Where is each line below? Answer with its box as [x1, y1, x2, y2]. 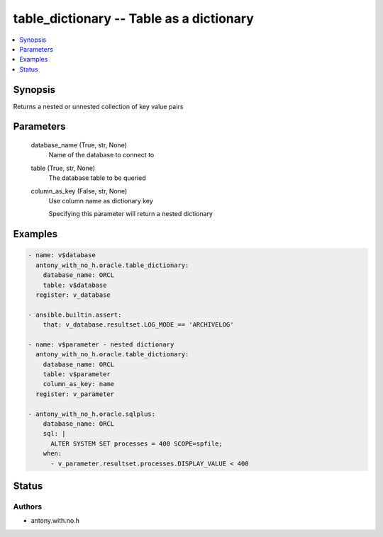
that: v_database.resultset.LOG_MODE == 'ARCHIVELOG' [43, 321, 234, 329]
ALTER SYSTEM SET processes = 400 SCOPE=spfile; [50, 439, 223, 448]
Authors [13, 502, 43, 511]
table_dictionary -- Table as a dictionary [13, 11, 255, 26]
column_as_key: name [43, 380, 115, 388]
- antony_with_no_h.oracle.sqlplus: [28, 409, 156, 418]
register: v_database [35, 290, 111, 299]
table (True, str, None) [30, 164, 96, 172]
